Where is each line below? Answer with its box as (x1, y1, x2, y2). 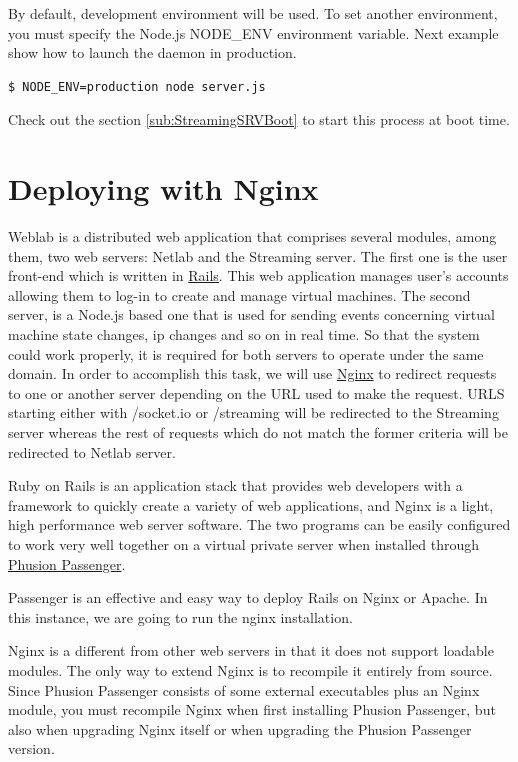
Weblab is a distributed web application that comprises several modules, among (8, 226, 497, 247)
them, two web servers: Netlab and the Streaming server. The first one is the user (8, 245, 508, 266)
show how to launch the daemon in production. (8, 42, 297, 63)
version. (8, 738, 55, 759)
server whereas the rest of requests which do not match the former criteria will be (8, 422, 509, 443)
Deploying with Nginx (8, 168, 319, 209)
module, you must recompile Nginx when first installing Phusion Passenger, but (8, 699, 496, 720)
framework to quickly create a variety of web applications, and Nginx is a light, (8, 494, 494, 515)
